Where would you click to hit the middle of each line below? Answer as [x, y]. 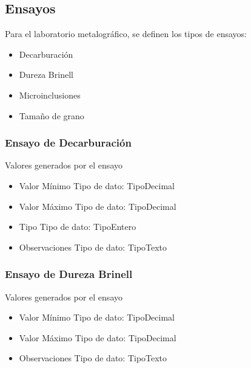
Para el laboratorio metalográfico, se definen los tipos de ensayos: [126, 34]
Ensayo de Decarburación [68, 143]
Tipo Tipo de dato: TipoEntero [78, 227]
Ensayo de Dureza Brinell [69, 274]
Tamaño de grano [52, 115]
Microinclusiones [50, 95]
